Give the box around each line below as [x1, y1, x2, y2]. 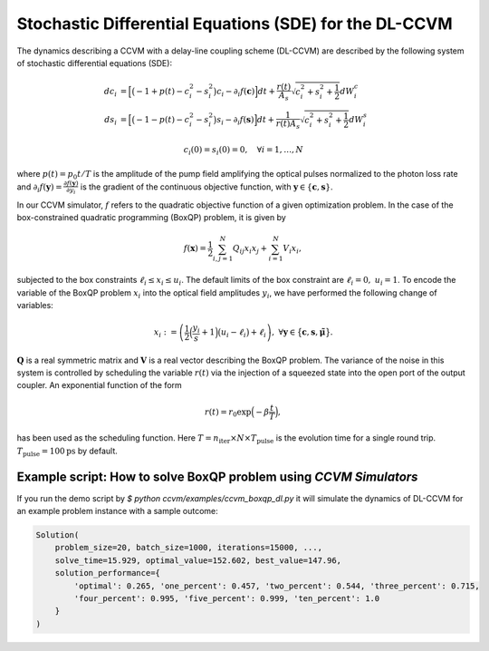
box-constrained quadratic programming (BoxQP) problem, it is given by [16, 212, 287, 223]
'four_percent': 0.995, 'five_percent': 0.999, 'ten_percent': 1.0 [73, 594, 380, 604]
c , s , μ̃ [302, 327, 326, 337]
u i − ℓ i [220, 327, 246, 340]
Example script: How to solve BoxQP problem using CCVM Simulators [16, 469, 418, 484]
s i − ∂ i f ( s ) [216, 114, 254, 127]
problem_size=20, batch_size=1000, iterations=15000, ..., [54, 542, 323, 553]
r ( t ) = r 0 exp [204, 406, 252, 419]
